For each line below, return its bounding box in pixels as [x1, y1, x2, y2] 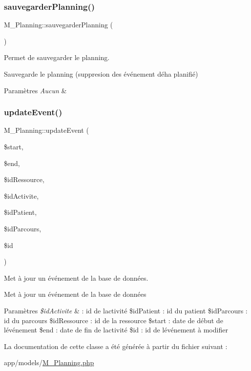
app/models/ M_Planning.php [4, 357, 94, 368]
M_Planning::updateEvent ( [4, 125, 89, 135]
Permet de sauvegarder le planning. [4, 52, 110, 62]
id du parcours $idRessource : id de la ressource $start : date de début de [4, 315, 223, 325]
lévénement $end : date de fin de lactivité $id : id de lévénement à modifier [4, 325, 228, 335]
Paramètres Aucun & [4, 85, 67, 95]
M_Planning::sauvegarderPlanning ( [4, 20, 113, 30]
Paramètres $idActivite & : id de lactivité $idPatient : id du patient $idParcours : [4, 305, 248, 315]
